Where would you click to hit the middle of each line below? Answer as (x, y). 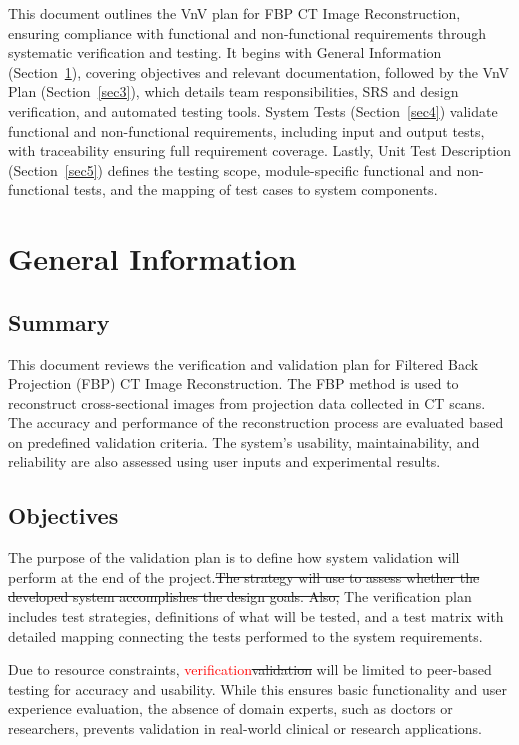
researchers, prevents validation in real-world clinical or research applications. (245, 728)
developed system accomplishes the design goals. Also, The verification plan (240, 596)
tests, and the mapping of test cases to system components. (255, 189)
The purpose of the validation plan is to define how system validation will (234, 557)
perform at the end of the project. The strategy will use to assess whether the (244, 576)
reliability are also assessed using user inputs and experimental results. (224, 461)
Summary (59, 321)
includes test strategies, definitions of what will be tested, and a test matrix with (256, 616)
